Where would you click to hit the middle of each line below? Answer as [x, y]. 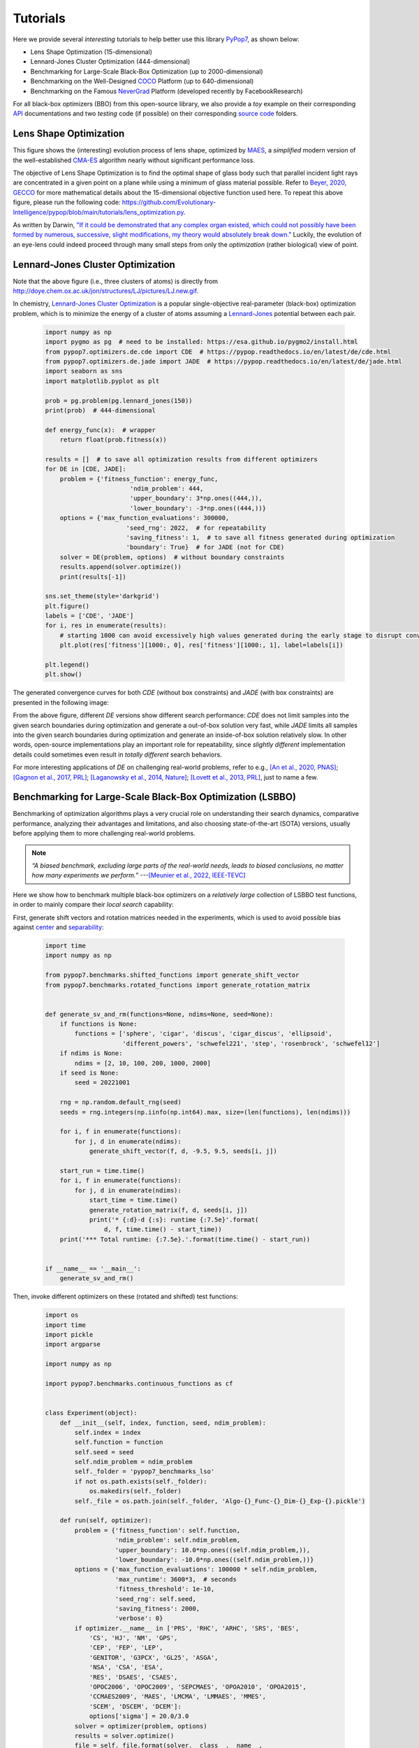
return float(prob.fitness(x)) [113, 440]
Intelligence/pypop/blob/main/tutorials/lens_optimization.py [98, 212]
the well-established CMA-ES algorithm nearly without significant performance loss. [134, 160]
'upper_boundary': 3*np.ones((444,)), [196, 499]
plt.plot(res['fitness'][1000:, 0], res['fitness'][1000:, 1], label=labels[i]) [201, 645]
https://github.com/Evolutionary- [169, 202]
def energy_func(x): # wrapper [101, 430]
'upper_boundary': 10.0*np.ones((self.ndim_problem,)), [213, 1550]
